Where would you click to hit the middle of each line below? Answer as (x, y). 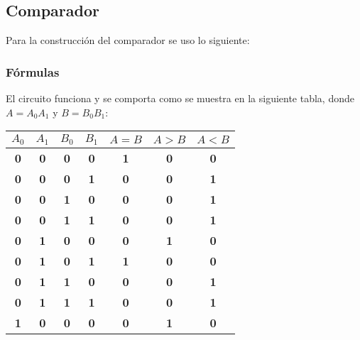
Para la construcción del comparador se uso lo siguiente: (128, 40)
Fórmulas (33, 71)
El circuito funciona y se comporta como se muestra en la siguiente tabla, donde (180, 98)
